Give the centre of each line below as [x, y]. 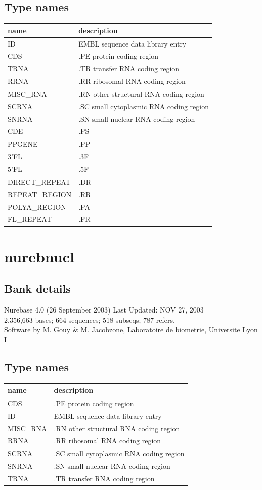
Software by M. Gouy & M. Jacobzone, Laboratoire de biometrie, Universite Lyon [131, 329]
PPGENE [23, 144]
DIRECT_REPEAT [39, 181]
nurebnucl [39, 256]
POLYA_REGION [37, 207]
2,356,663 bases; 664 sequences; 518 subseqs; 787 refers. [90, 319]
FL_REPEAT [30, 219]
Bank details [37, 288]
